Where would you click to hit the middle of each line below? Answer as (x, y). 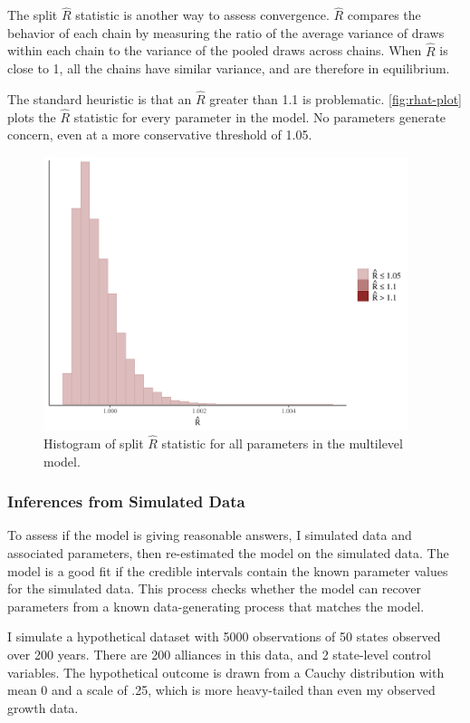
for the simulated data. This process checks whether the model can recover (215, 588)
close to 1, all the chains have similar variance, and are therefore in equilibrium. (229, 68)
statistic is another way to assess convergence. (202, 15)
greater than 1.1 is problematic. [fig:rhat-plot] (336, 99)
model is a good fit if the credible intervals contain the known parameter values (228, 570)
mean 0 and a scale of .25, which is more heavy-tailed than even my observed (221, 690)
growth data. (43, 707)
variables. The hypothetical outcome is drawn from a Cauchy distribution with (226, 672)
